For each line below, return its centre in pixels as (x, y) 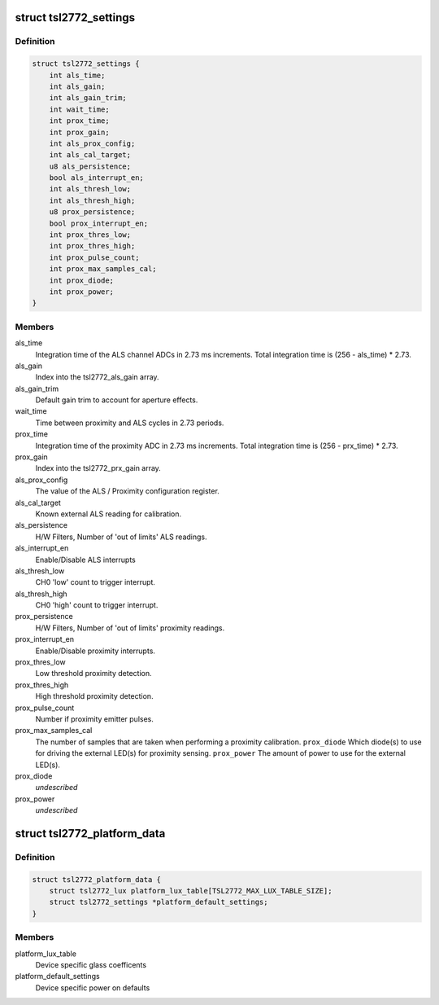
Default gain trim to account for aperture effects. (117, 400)
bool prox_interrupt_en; (99, 223)
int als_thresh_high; (92, 200)
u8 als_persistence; (90, 166)
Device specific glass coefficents (91, 964)
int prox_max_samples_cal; (103, 269)
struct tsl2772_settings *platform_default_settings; (159, 902)
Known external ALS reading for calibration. (109, 514)
